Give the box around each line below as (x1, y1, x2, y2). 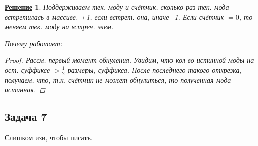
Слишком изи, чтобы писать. (5, 132, 93, 143)
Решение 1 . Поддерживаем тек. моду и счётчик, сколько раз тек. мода (5, 2, 229, 12)
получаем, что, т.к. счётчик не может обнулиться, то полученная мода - (5, 74, 236, 85)
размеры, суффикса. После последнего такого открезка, (67, 64, 242, 75)
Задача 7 (5, 109, 47, 124)
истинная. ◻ (5, 84, 45, 95)
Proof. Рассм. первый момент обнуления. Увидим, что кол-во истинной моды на (5, 55, 254, 65)
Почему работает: (5, 38, 63, 48)
